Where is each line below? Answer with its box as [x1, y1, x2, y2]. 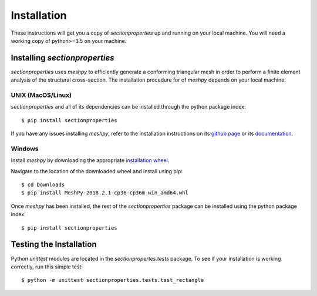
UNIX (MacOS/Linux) [11, 91, 72, 99]
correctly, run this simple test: [11, 263, 83, 270]
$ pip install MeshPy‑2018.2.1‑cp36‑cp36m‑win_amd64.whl [21, 190, 189, 196]
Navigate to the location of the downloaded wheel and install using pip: [11, 167, 183, 174]
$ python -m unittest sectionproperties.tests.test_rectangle [21, 277, 204, 284]
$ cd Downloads [21, 181, 65, 188]
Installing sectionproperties [11, 53, 114, 63]
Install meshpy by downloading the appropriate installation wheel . [11, 157, 170, 164]
